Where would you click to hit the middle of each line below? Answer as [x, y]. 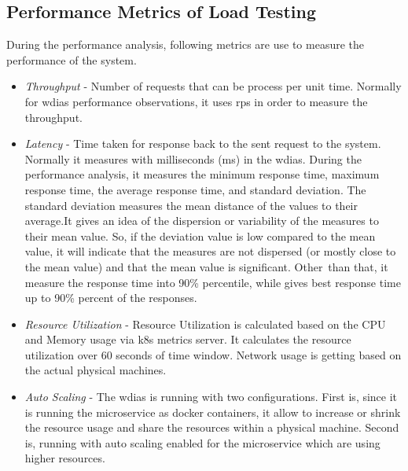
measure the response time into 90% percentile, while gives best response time [213, 282]
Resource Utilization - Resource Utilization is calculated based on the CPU [205, 324]
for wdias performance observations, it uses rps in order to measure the [196, 101]
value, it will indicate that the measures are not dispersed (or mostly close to [210, 251]
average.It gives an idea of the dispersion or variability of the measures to [202, 221]
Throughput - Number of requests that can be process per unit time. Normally [213, 86]
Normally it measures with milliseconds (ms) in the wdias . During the [193, 158]
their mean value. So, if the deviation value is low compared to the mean [200, 235]
